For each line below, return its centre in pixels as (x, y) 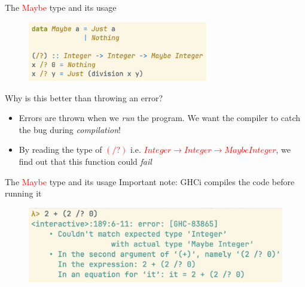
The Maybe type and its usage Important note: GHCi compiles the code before (150, 181)
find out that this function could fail (85, 161)
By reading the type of (60, 149)
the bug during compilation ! (70, 129)
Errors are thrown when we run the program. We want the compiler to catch (160, 118)
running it (23, 193)
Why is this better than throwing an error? (84, 97)
